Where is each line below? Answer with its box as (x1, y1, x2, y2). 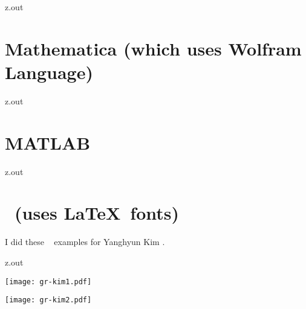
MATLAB (5, 130, 91, 154)
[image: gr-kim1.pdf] (5, 277, 92, 286)
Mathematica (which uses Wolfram (5, 36, 302, 60)
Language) (5, 59, 93, 84)
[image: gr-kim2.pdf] (5, 296, 92, 305)
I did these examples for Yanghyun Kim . (5, 235, 165, 248)
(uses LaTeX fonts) (15, 200, 180, 225)
